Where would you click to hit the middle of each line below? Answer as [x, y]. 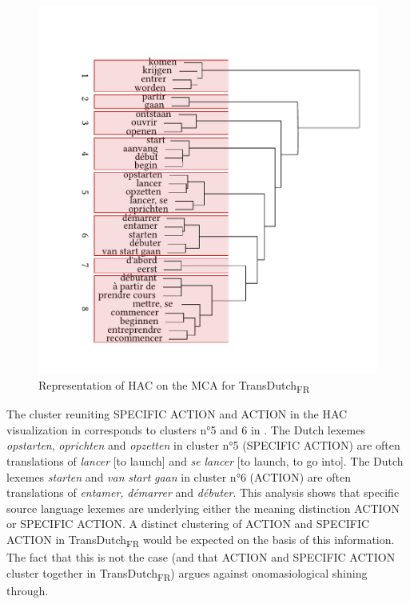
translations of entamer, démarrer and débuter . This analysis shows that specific [203, 492]
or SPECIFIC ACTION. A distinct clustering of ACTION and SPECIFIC [188, 524]
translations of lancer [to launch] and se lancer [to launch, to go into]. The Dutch [205, 460]
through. [28, 590]
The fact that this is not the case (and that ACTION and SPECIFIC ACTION [201, 557]
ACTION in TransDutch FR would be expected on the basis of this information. [201, 540]
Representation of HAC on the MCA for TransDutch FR [174, 386]
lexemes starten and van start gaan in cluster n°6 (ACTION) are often [179, 476]
